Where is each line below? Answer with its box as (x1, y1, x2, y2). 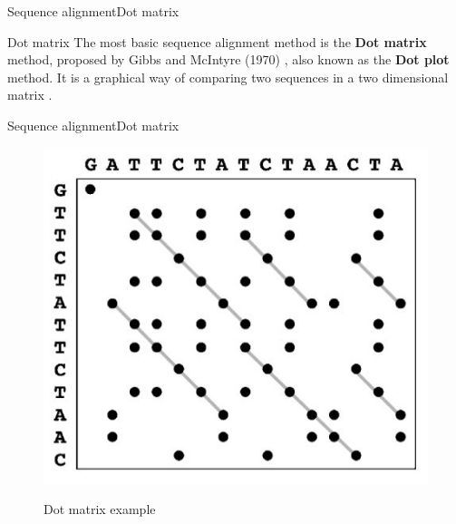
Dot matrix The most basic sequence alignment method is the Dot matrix (7, 32, 427, 51)
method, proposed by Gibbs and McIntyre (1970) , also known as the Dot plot (7, 50, 450, 69)
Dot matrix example (44, 500, 156, 519)
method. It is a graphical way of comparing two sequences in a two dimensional (7, 67, 449, 86)
